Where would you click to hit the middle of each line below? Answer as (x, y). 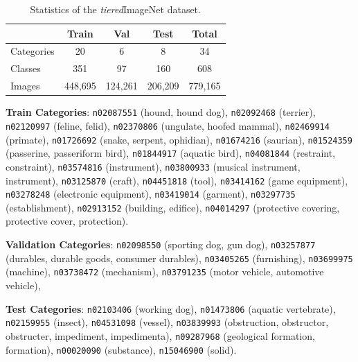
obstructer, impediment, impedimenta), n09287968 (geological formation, (160, 335)
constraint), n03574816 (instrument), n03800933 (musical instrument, (153, 166)
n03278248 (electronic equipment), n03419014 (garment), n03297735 (151, 194)
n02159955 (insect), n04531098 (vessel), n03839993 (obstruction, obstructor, (167, 322)
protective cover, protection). (67, 221)
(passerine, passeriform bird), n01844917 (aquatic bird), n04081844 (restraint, (171, 153)
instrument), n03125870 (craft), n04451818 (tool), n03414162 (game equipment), (177, 180)
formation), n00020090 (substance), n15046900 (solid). (121, 349)
